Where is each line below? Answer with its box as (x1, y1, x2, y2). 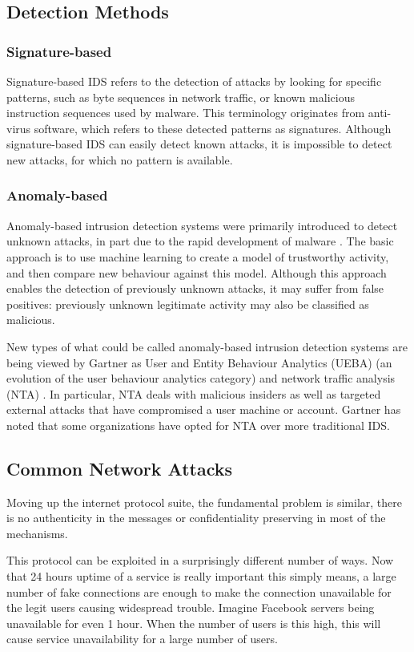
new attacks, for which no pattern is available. (6, 151, 233, 168)
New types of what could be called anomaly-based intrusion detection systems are (6, 338, 408, 354)
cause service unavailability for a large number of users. (6, 630, 278, 647)
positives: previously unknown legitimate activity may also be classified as (6, 295, 369, 312)
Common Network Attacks (6, 456, 233, 480)
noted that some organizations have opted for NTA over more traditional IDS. (6, 416, 390, 433)
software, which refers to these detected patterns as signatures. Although (34, 119, 392, 136)
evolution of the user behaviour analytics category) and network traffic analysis (6, 370, 396, 387)
